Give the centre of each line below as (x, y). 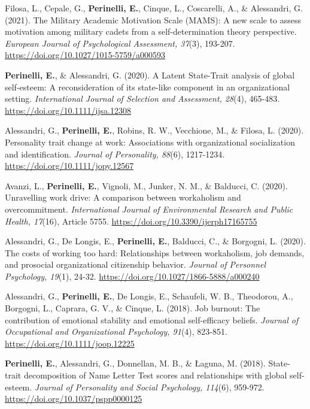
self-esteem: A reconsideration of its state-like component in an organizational (148, 87)
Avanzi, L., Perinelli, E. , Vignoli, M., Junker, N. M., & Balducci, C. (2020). (146, 185)
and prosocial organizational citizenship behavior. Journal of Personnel (136, 264)
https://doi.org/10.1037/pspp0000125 (74, 399)
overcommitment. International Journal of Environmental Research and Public (149, 209)
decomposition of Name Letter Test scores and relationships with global (155, 375)
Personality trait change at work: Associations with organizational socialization (150, 142)
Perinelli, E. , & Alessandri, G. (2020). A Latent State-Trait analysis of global (150, 75)
